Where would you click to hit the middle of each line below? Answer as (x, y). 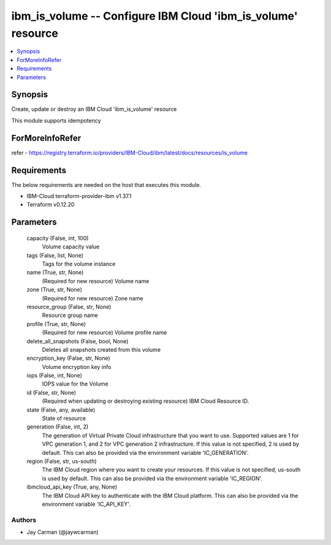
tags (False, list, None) (55, 255)
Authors (24, 520)
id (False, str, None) (51, 392)
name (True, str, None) (55, 272)
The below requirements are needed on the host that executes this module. (106, 185)
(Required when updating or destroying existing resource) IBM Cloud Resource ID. (146, 401)
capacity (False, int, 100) (58, 238)
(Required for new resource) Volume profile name (105, 333)
